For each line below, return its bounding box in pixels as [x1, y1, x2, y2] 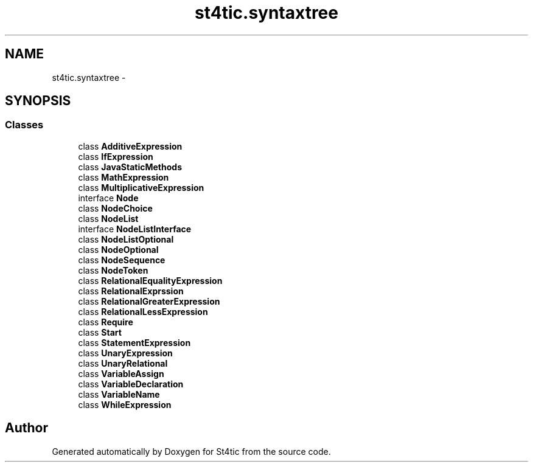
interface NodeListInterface [78, 223, 192, 234]
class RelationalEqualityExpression [78, 275, 223, 286]
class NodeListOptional [78, 233, 174, 244]
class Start [78, 327, 122, 337]
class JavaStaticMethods [78, 161, 182, 172]
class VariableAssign [78, 368, 164, 379]
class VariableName [78, 389, 160, 400]
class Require [78, 316, 133, 327]
